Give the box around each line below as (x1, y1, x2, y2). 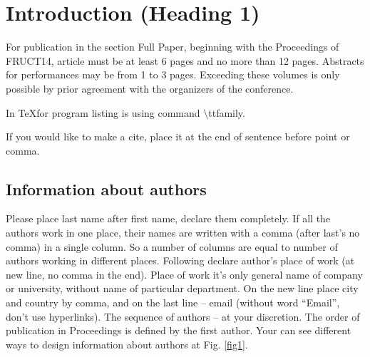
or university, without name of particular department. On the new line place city (6, 281, 359, 296)
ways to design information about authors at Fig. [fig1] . (6, 336, 248, 351)
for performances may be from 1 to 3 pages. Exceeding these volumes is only (6, 67, 340, 82)
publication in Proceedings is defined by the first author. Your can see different (6, 323, 351, 338)
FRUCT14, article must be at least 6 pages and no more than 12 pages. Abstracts (6, 53, 364, 68)
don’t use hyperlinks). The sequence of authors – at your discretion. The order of (6, 309, 360, 324)
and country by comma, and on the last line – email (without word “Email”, (6, 295, 340, 310)
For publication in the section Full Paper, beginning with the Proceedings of (6, 39, 339, 54)
